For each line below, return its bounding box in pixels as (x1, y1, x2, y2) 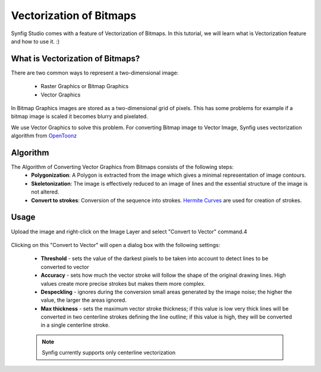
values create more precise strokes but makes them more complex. (40, 280, 206, 287)
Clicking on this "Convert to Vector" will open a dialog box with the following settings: (11, 241, 221, 248)
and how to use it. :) (11, 37, 60, 45)
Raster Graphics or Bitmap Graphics (40, 83, 129, 90)
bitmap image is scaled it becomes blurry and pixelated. (11, 113, 148, 120)
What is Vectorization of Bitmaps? (11, 54, 140, 64)
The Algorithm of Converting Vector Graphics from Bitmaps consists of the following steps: (11, 164, 234, 171)
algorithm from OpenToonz (11, 132, 77, 139)
